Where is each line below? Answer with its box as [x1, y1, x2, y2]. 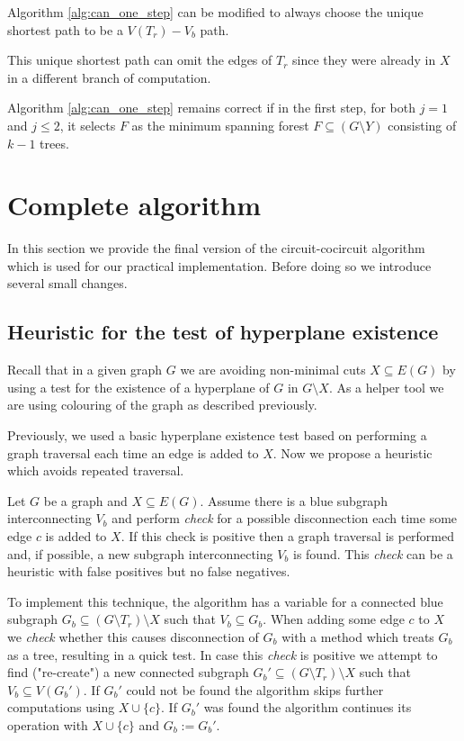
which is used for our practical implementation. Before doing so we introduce [7, 256, 432, 275]
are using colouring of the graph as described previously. [7, 395, 317, 414]
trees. [40, 133, 69, 152]
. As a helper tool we [328, 377, 444, 396]
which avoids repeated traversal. [7, 461, 184, 480]
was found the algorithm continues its [203, 698, 412, 717]
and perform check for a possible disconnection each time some [112, 509, 458, 528]
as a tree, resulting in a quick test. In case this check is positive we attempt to [7, 645, 438, 664]
